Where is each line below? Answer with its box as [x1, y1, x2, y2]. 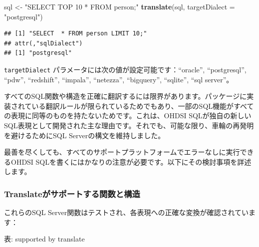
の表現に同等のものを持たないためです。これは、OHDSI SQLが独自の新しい [4, 110, 252, 121]
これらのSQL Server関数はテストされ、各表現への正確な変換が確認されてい [4, 207, 249, 218]
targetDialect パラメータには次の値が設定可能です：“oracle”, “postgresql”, [4, 64, 247, 74]
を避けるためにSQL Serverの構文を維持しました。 [4, 130, 165, 140]
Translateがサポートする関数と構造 [4, 187, 140, 200]
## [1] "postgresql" [4, 49, 72, 57]
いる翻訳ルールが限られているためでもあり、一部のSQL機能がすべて [31, 100, 254, 111]
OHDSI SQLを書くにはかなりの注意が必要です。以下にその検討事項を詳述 [10, 156, 252, 167]
